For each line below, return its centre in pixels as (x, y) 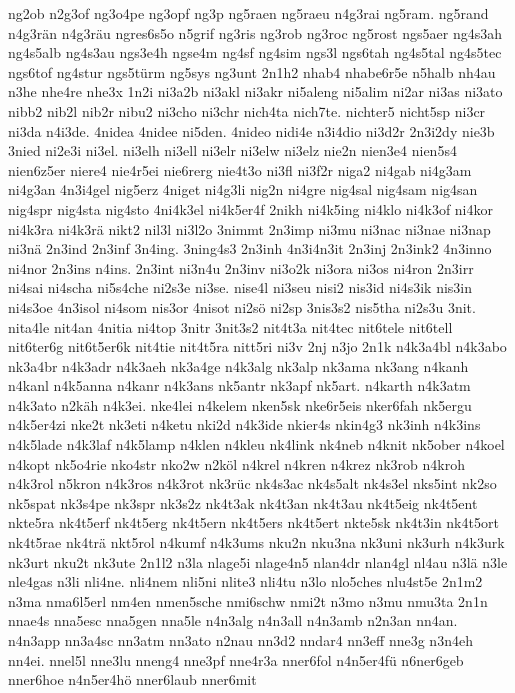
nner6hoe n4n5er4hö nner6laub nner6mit (132, 679)
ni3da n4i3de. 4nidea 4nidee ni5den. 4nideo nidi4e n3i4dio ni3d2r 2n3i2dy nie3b (251, 130)
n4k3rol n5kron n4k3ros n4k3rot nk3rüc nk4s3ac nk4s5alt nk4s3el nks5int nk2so (252, 483)
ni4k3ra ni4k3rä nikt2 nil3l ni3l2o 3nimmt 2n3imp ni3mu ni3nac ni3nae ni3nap (249, 228)
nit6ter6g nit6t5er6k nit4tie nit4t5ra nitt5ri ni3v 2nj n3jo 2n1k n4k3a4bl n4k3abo (257, 346)
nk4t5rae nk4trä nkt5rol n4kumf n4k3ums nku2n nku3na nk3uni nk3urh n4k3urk (256, 542)
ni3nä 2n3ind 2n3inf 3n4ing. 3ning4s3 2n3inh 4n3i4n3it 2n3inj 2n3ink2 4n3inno (250, 248)
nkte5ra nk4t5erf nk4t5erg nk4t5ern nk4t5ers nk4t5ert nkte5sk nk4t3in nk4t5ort (253, 522)
